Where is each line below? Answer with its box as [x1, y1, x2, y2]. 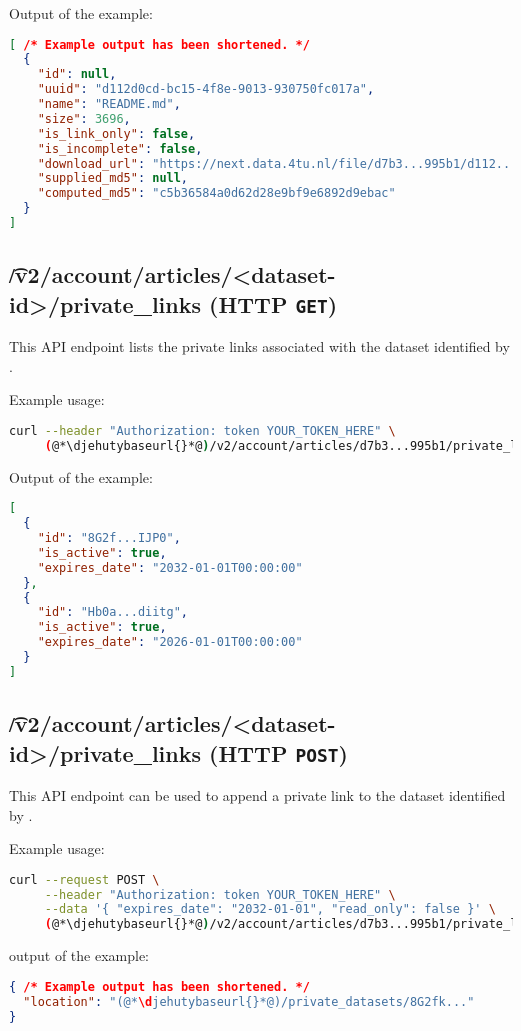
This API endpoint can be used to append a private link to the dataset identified [9, 784, 506, 805]
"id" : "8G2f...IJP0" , [37, 531, 181, 546]
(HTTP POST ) [209, 737, 348, 768]
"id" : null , [37, 67, 117, 82]
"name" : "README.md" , [37, 97, 181, 112]
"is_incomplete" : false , [37, 141, 203, 156]
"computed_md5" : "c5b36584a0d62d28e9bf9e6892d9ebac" [37, 186, 396, 201]
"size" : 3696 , [37, 111, 131, 126]
